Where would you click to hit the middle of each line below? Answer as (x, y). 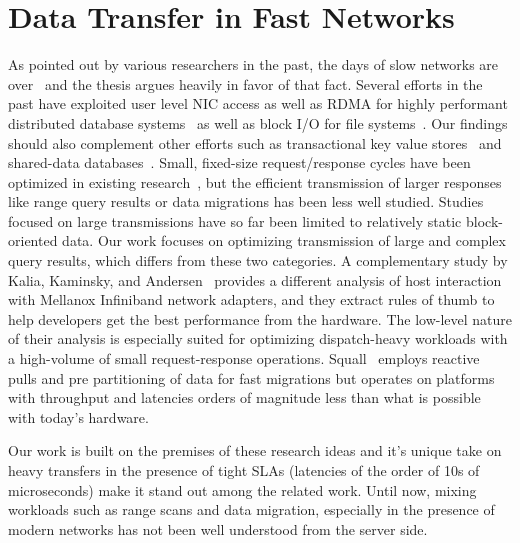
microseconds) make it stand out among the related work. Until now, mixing (242, 489)
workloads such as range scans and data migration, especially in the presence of (251, 509)
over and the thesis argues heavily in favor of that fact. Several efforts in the (245, 83)
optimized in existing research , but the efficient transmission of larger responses (255, 181)
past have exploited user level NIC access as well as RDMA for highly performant (258, 103)
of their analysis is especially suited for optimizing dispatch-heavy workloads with (258, 338)
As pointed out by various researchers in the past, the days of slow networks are (253, 64)
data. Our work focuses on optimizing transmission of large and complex (284, 240)
